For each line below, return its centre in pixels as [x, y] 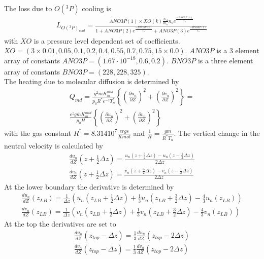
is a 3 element [238, 50]
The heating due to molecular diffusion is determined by [92, 81]
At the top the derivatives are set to [60, 224]
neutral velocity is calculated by [54, 146]
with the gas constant [38, 133]
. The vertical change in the [217, 133]
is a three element [225, 60]
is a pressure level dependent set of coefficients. [107, 40]
